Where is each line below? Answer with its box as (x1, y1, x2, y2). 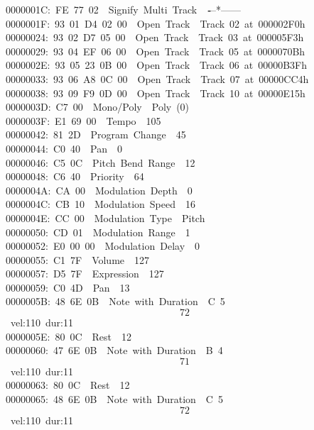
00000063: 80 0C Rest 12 (6, 377, 130, 392)
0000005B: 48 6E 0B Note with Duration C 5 (6, 294, 225, 309)
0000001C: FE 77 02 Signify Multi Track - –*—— (6, 2, 242, 16)
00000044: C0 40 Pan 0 (6, 140, 122, 155)
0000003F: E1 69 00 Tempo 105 (6, 113, 161, 128)
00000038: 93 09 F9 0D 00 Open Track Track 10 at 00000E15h (6, 85, 305, 100)
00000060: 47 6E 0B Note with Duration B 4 (6, 343, 223, 358)
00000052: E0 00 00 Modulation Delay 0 (6, 238, 200, 253)
